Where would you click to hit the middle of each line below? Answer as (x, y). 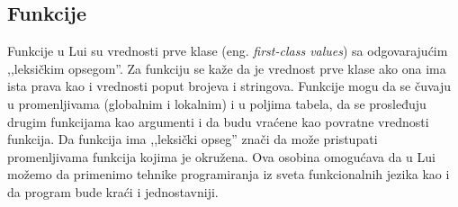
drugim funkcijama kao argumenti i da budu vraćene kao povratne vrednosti (218, 121)
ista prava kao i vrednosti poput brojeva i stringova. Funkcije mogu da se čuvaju (229, 86)
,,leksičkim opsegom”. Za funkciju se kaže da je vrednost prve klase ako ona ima (227, 68)
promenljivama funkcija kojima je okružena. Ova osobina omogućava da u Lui (221, 156)
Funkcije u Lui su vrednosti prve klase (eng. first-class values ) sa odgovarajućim (228, 51)
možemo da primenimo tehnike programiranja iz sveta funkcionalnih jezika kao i (229, 174)
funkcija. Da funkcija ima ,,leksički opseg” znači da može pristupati (193, 139)
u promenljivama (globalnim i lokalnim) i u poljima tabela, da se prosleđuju (217, 103)
